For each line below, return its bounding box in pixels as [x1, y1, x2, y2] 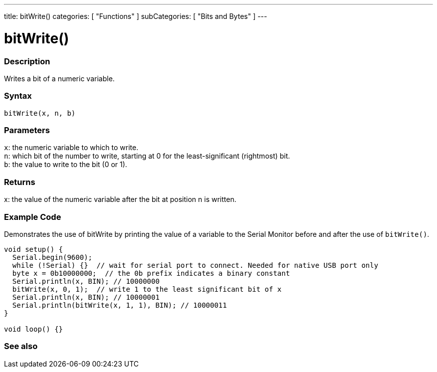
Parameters [4, 125, 50, 135]
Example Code [4, 211, 61, 222]
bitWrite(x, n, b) [4, 109, 76, 117]
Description [4, 56, 50, 66]
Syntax [4, 91, 32, 101]
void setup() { [4, 245, 63, 253]
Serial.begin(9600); [12, 253, 93, 261]
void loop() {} [4, 325, 63, 333]
